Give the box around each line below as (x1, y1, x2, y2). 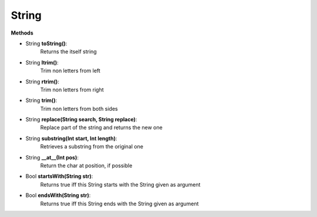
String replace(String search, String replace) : (25, 116, 137, 123)
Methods (11, 29, 33, 36)
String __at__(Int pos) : (25, 154, 79, 161)
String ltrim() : (25, 59, 59, 66)
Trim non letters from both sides (40, 105, 118, 112)
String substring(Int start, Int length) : (25, 135, 117, 142)
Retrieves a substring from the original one (40, 143, 144, 150)
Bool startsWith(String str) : (25, 173, 93, 180)
